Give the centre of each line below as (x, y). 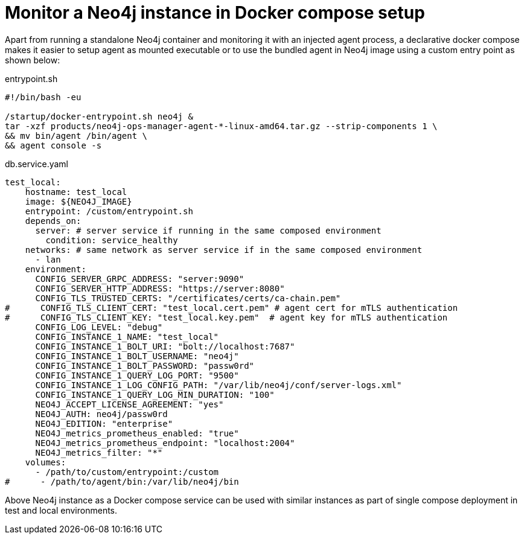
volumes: (46, 462)
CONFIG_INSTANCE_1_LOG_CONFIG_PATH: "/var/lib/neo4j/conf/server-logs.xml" (219, 385)
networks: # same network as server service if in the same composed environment (224, 250)
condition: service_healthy (112, 240)
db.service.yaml (37, 164)
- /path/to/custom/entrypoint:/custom (127, 472)
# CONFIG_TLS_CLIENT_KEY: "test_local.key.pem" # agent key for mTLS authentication (226, 317)
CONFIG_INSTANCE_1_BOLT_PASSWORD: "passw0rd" (145, 365)
